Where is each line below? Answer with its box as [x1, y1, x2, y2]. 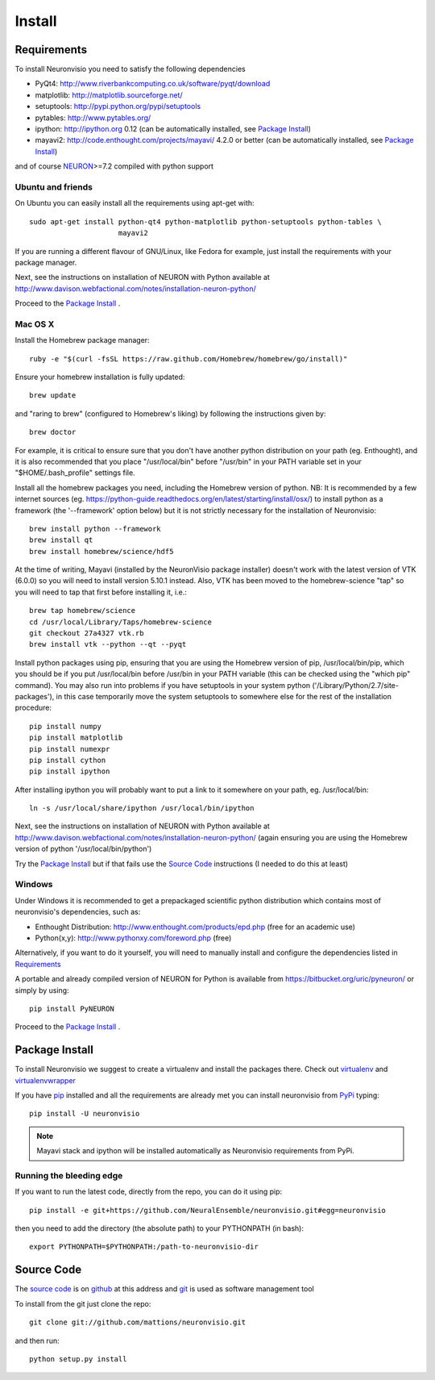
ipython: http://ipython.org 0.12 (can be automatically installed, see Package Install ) [35, 124, 312, 134]
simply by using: [14, 985, 69, 995]
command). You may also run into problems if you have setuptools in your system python [14, 680, 311, 690]
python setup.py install [29, 1354, 127, 1363]
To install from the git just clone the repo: [14, 1299, 151, 1308]
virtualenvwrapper [14, 1075, 77, 1085]
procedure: [14, 703, 52, 713]
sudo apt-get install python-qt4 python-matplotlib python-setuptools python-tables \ [29, 217, 382, 226]
